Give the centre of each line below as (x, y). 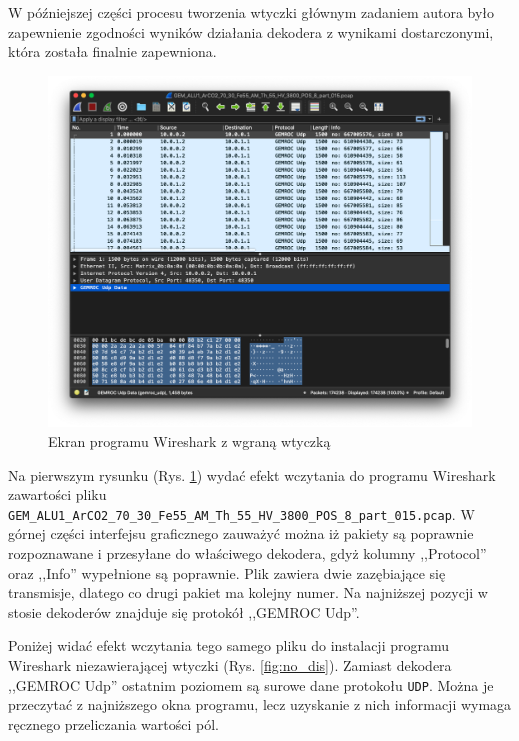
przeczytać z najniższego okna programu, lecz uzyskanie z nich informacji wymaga (260, 704)
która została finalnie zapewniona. (112, 51)
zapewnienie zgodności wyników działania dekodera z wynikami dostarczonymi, (251, 31)
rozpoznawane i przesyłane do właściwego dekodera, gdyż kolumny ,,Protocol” (247, 552)
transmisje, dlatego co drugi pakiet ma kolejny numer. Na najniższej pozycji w (248, 592)
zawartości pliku (57, 494)
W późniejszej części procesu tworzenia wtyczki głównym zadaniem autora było (251, 12)
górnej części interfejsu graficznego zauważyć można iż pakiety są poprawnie (241, 533)
